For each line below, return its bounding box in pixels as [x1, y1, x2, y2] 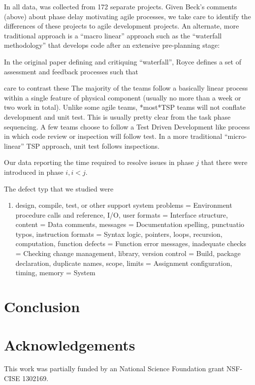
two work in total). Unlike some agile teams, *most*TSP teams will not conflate [4, 102, 246, 112]
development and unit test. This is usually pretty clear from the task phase [4, 111, 231, 122]
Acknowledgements [4, 335, 135, 355]
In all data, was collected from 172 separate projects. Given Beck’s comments [4, 1, 237, 11]
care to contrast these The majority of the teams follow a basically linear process [4, 83, 248, 93]
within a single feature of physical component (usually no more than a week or [4, 92, 241, 102]
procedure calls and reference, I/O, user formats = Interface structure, [15, 209, 228, 220]
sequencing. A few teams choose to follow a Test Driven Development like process [4, 121, 250, 131]
